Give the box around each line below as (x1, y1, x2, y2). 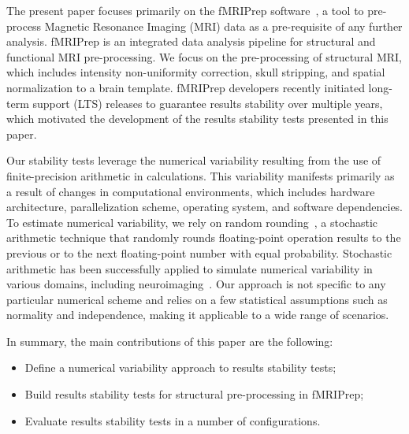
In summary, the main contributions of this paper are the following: (6, 332, 333, 349)
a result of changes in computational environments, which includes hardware (6, 183, 375, 199)
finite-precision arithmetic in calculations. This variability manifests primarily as (6, 167, 395, 184)
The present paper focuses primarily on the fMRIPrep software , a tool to (6, 2, 364, 18)
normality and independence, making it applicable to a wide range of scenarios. (6, 306, 389, 323)
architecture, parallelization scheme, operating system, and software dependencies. (6, 198, 403, 215)
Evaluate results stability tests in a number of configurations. (24, 412, 321, 428)
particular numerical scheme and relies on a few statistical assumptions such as (6, 291, 388, 307)
